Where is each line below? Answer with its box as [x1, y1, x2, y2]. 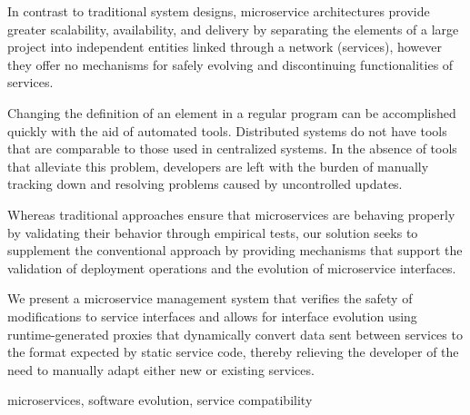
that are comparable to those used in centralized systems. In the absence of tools [7, 139, 457, 158]
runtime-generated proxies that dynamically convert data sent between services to [7, 324, 463, 343]
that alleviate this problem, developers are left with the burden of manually [7, 156, 429, 175]
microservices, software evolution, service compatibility [7, 390, 313, 410]
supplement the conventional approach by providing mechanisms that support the [7, 241, 463, 260]
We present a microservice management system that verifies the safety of [7, 289, 413, 308]
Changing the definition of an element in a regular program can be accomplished [7, 103, 456, 122]
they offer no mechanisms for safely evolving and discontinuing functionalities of [7, 54, 454, 74]
